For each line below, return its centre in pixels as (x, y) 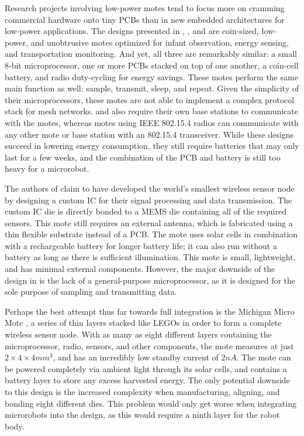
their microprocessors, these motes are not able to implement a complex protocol (150, 99)
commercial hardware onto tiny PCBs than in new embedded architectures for (145, 19)
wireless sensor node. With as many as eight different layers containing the (138, 334)
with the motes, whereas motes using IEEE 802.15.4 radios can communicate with (152, 122)
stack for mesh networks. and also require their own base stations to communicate (151, 111)
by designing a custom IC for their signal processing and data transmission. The (148, 200)
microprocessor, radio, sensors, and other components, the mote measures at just (149, 345)
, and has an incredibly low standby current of (136, 357)
